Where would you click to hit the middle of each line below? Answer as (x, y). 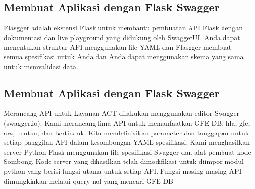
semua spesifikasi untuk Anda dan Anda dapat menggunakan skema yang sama (124, 56)
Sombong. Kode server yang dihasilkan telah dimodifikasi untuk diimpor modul (124, 161)
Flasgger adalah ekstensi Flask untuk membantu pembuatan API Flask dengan (124, 28)
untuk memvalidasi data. (41, 66)
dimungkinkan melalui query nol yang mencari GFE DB (89, 180)
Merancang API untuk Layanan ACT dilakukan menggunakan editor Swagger (122, 113)
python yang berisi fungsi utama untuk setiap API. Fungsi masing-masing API (123, 171)
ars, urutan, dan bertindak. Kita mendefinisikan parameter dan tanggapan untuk (127, 132)
